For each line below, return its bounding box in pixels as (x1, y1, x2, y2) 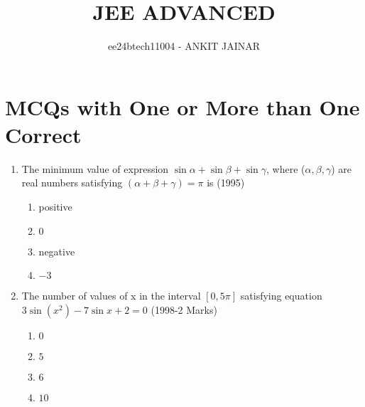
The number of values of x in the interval (21, 288, 201, 303)
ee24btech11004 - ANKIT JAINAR (107, 38, 261, 53)
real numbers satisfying (21, 175, 123, 190)
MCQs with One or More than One (5, 92, 360, 121)
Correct (5, 120, 82, 149)
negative (38, 243, 75, 258)
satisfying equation (240, 288, 322, 303)
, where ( (266, 161, 305, 176)
